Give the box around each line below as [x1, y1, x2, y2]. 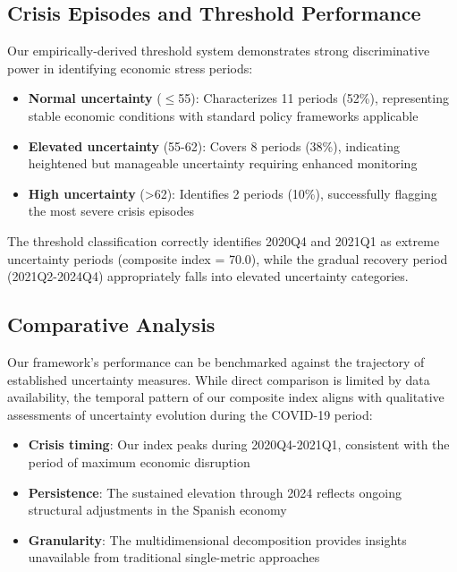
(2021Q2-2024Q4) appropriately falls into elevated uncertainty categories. [7, 267, 409, 286]
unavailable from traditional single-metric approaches [28, 548, 320, 567]
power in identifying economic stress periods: [7, 58, 253, 77]
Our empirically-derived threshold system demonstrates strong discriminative [7, 41, 430, 60]
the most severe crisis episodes [28, 201, 195, 220]
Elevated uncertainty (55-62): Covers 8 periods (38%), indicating [28, 136, 400, 155]
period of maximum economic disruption [28, 452, 250, 471]
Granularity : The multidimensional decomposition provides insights [28, 530, 407, 549]
